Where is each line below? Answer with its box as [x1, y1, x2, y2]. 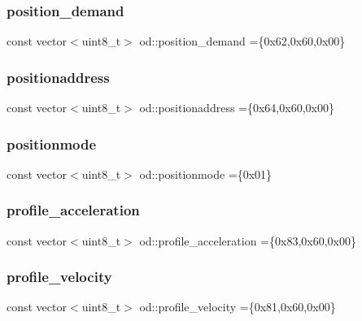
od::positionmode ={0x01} [139, 165, 273, 182]
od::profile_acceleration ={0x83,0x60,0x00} [139, 232, 356, 249]
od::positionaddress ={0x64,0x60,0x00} [139, 99, 334, 116]
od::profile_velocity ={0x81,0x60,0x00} [139, 298, 336, 315]
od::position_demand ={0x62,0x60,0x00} [139, 33, 346, 50]
